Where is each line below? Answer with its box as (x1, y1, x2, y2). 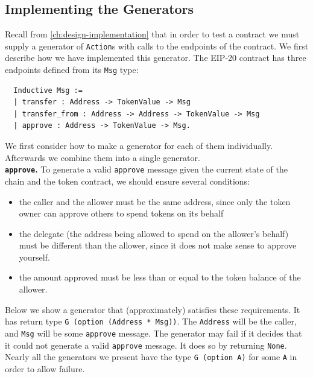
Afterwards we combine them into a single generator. (5, 151, 200, 163)
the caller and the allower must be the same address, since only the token (19, 195, 291, 208)
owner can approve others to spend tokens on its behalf (19, 207, 224, 220)
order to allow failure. (5, 362, 85, 375)
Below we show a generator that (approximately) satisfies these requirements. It (5, 303, 300, 315)
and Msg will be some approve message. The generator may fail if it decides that (5, 326, 302, 339)
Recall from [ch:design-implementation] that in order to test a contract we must (5, 28, 300, 40)
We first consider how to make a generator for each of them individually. (5, 139, 273, 152)
